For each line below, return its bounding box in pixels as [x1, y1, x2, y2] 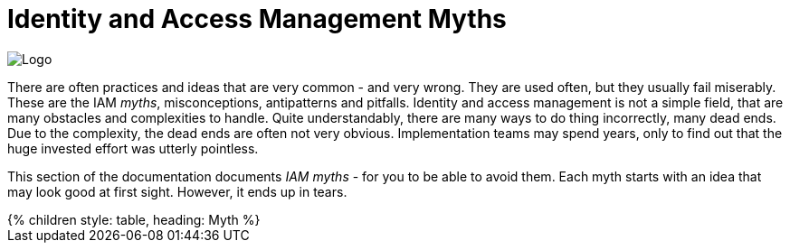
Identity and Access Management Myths [7, 4, 507, 34]
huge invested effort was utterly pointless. [7, 140, 259, 156]
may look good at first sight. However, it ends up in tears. [7, 183, 347, 199]
